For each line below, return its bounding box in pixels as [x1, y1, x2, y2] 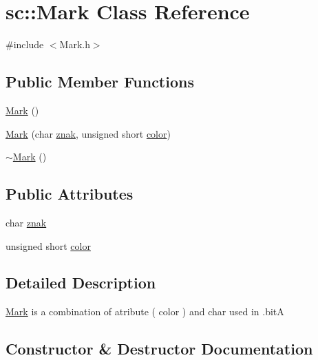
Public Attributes [6, 183, 134, 204]
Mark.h [59, 37, 90, 52]
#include [6, 37, 44, 52]
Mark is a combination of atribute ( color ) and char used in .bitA [6, 304, 284, 319]
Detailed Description [6, 272, 156, 293]
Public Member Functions [6, 71, 194, 92]
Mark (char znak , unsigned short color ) [6, 126, 171, 140]
